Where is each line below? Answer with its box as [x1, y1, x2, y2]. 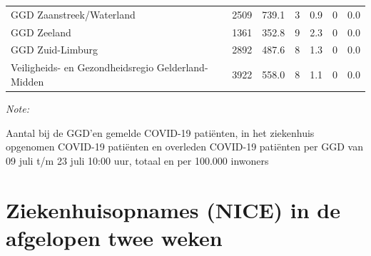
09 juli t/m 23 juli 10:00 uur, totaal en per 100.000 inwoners [6, 153, 269, 168]
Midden [11, 73, 44, 88]
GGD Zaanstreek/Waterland [11, 6, 136, 21]
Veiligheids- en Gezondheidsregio [11, 60, 154, 75]
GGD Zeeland [11, 24, 71, 39]
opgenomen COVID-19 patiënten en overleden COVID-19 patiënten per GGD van [6, 139, 363, 154]
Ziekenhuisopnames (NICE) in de [6, 195, 341, 224]
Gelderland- [156, 60, 208, 75]
